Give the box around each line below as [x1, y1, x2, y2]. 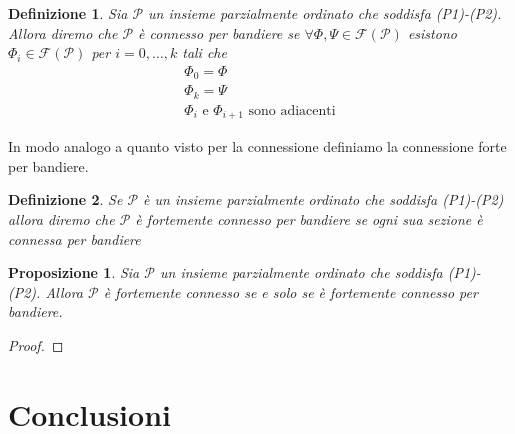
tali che [182, 42, 227, 63]
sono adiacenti [248, 103, 336, 118]
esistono [407, 22, 457, 43]
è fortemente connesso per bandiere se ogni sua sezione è [135, 209, 483, 230]
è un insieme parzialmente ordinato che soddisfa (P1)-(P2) [143, 189, 504, 210]
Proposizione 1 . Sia [8, 262, 140, 283]
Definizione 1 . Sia [8, 3, 128, 23]
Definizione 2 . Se [8, 189, 123, 210]
